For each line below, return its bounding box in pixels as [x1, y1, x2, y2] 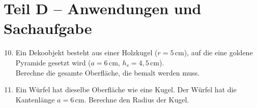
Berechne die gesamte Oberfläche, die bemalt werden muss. [15, 67, 200, 78]
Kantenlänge [15, 94, 55, 104]
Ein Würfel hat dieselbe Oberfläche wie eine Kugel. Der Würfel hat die [15, 84, 237, 95]
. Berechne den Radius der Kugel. [84, 94, 189, 104]
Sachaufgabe [4, 18, 92, 39]
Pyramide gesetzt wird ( [15, 57, 91, 67]
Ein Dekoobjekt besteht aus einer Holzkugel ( [15, 47, 158, 58]
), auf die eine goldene [184, 47, 253, 58]
